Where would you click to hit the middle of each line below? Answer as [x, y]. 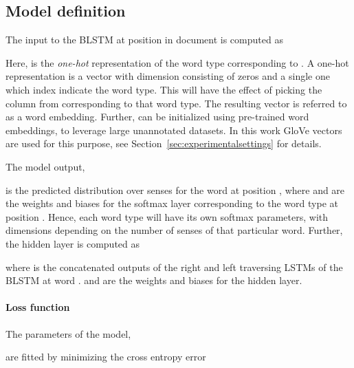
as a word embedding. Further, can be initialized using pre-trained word [157, 117]
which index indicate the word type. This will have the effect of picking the [164, 89]
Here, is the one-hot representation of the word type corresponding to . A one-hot [177, 62]
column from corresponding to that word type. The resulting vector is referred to [176, 103]
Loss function [38, 307]
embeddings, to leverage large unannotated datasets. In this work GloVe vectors [174, 130]
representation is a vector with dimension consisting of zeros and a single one [168, 76]
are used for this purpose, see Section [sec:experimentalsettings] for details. [164, 143]
